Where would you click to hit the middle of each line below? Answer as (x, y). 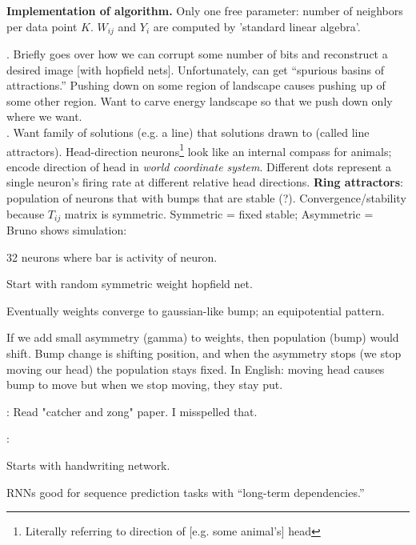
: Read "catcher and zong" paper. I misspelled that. (132, 411)
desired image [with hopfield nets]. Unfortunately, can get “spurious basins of (195, 69)
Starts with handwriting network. (88, 465)
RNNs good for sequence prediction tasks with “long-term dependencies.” (186, 492)
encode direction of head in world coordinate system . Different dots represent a (199, 166)
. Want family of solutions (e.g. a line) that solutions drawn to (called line (188, 132)
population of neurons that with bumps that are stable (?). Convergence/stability (206, 198)
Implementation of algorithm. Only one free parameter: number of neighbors (205, 10)
